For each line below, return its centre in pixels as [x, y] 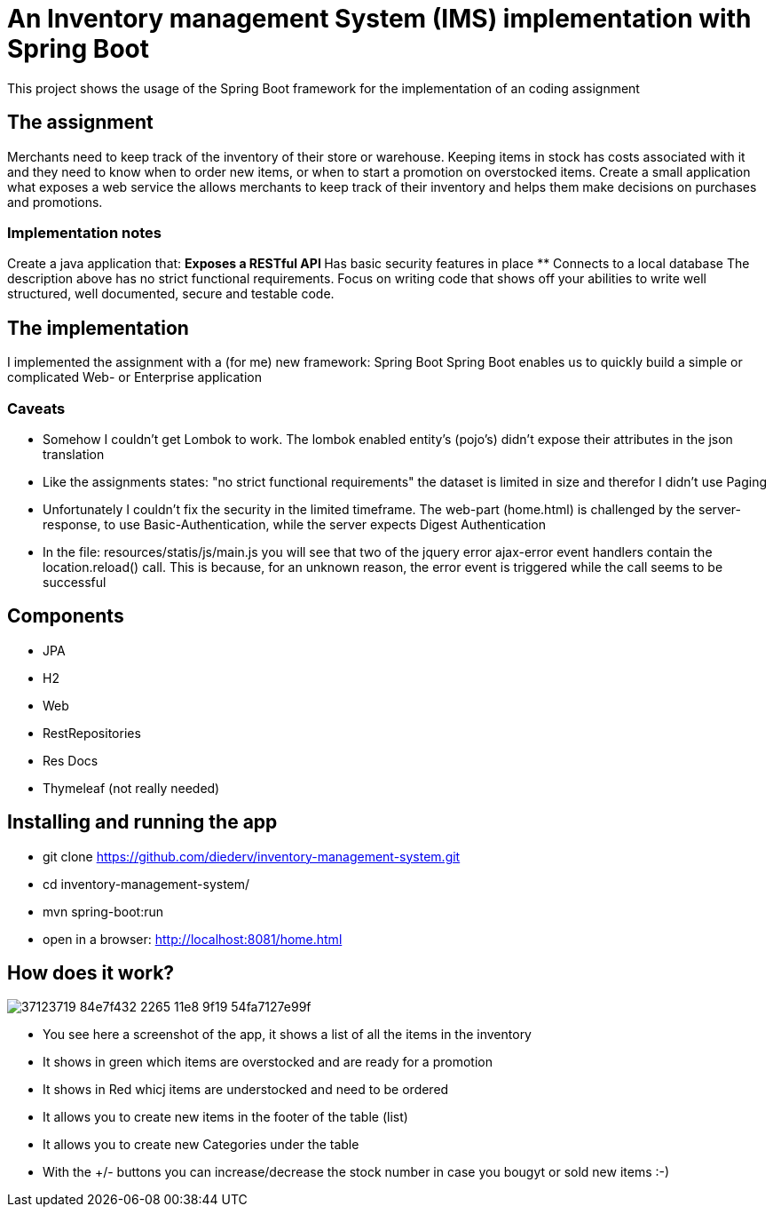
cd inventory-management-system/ [146, 884]
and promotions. [55, 202]
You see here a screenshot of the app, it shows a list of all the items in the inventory [287, 1035]
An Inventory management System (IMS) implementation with [379, 19]
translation [74, 454]
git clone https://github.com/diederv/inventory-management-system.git [252, 856]
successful [75, 582]
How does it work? [91, 973]
